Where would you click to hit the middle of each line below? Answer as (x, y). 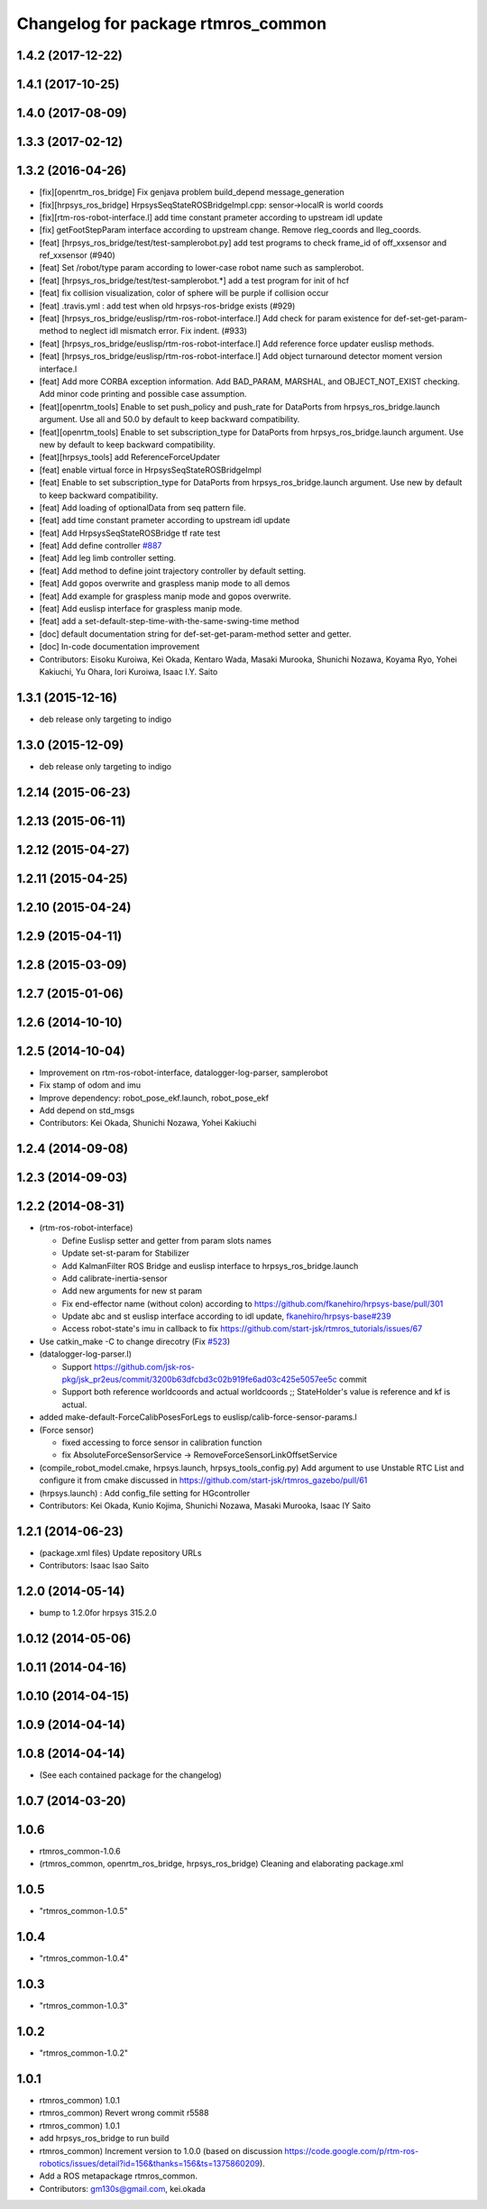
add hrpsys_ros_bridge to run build (104, 2139)
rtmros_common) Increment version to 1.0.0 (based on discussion (161, 2150)
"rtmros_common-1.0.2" (84, 2053)
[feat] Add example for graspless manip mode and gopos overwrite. (165, 596)
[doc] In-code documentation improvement (119, 647)
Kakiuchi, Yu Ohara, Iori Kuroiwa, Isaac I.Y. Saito (129, 671)
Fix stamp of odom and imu (90, 1085)
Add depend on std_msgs (87, 1110)
